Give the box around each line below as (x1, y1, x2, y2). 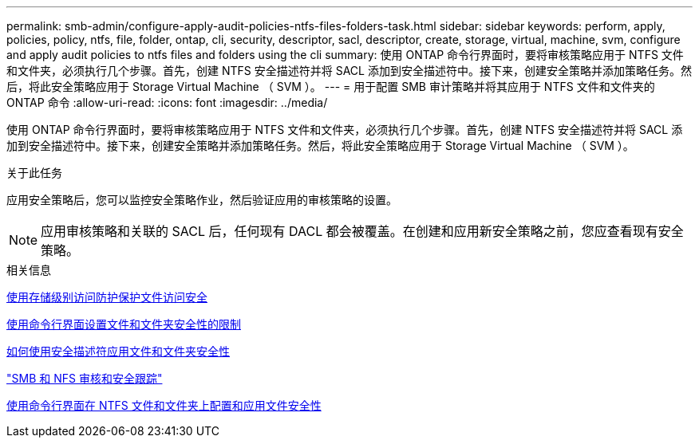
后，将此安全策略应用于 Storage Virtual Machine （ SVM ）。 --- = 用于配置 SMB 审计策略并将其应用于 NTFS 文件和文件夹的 (6, 80, 655, 93)
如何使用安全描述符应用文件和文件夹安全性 (6, 344, 230, 358)
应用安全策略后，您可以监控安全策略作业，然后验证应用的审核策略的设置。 (6, 193, 397, 206)
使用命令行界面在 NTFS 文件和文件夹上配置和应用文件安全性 (6, 399, 322, 412)
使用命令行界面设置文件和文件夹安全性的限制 (6, 317, 241, 331)
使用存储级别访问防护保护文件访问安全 (6, 290, 207, 304)
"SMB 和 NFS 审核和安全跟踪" (6, 371, 163, 385)
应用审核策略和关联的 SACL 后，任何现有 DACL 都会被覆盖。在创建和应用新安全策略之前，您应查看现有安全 (41, 223, 684, 239)
